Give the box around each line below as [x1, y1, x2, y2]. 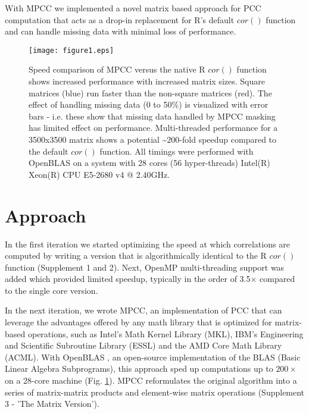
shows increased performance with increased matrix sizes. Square [29, 75, 265, 87]
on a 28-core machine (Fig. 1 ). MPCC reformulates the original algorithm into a [5, 374, 297, 387]
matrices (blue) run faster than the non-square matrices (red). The [29, 86, 272, 99]
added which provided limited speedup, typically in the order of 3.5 [5, 272, 251, 285]
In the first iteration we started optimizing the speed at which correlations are [5, 237, 290, 250]
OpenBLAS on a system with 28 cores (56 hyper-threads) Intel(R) [29, 156, 270, 169]
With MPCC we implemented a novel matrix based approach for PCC [5, 2, 261, 14]
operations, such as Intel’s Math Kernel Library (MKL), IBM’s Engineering [27, 327, 304, 340]
